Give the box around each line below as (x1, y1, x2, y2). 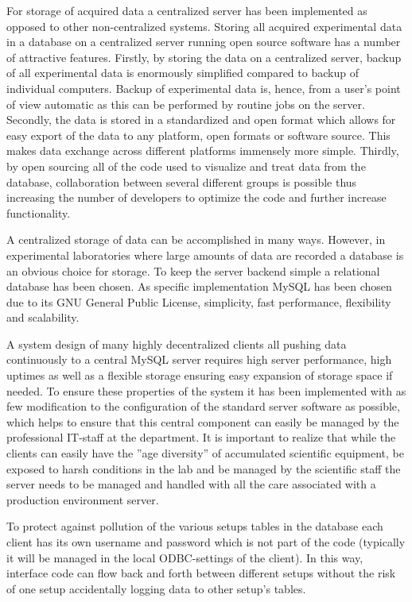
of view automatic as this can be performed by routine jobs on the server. (6, 95, 365, 112)
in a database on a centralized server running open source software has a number (6, 33, 401, 50)
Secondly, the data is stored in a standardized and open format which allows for (6, 111, 396, 128)
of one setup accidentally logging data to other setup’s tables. (6, 580, 306, 596)
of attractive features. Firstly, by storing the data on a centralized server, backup (6, 48, 402, 65)
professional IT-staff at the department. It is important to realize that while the (6, 429, 396, 446)
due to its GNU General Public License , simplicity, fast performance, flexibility (6, 293, 391, 310)
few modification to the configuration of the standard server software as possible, (6, 398, 400, 415)
